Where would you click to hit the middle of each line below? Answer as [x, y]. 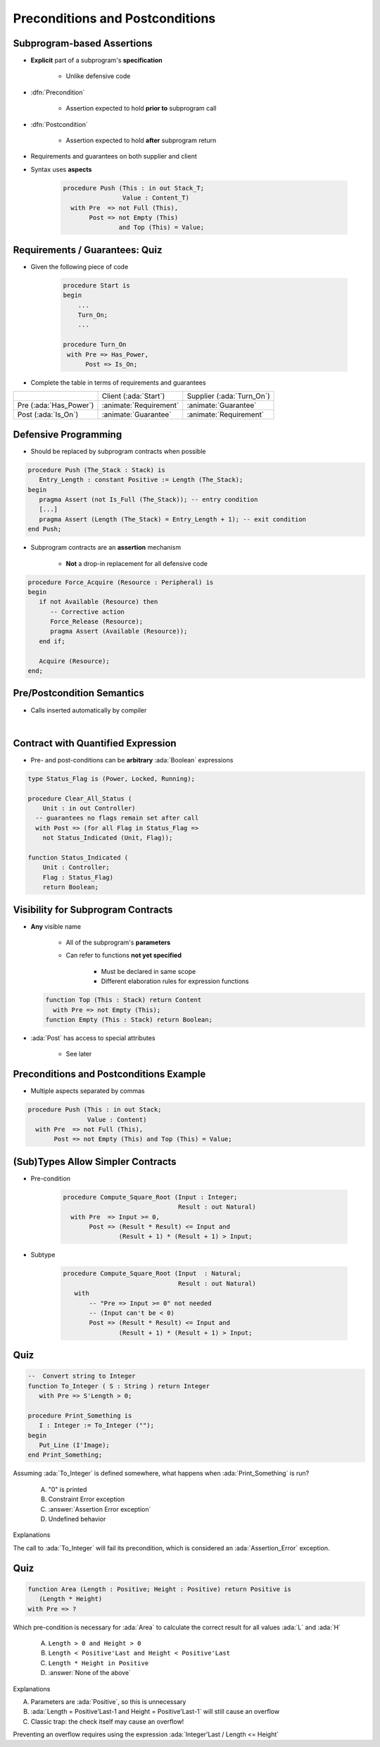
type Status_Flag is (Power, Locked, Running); [111, 778]
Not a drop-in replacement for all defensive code [137, 563]
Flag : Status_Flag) [78, 877]
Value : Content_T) [156, 198]
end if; [52, 641]
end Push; [45, 529]
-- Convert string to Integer [82, 1376]
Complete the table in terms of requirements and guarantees [118, 382]
